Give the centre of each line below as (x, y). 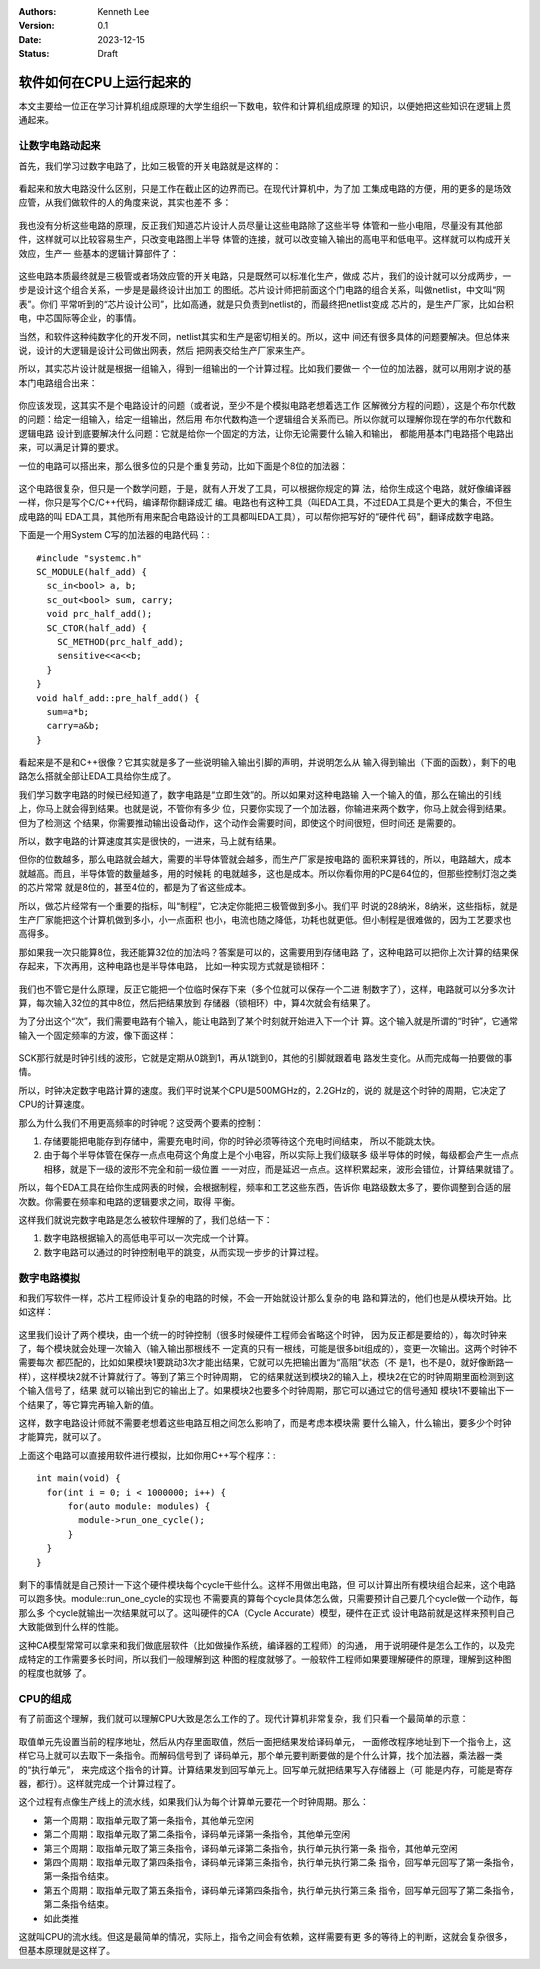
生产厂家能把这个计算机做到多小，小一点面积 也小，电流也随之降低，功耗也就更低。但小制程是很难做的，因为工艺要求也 (265, 919)
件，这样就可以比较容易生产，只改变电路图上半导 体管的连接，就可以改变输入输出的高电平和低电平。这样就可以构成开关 (265, 239)
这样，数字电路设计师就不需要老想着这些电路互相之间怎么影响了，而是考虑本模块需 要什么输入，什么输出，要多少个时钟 (265, 1423)
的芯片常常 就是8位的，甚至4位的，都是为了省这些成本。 (135, 887)
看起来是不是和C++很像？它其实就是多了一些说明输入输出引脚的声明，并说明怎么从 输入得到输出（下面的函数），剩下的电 (267, 762)
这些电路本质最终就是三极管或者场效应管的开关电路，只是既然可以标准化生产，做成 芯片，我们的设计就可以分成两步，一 (265, 276)
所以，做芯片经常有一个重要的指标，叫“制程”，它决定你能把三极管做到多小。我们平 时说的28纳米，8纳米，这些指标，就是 (268, 906)
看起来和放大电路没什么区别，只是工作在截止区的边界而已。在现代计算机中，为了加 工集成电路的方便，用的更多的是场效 (265, 188)
